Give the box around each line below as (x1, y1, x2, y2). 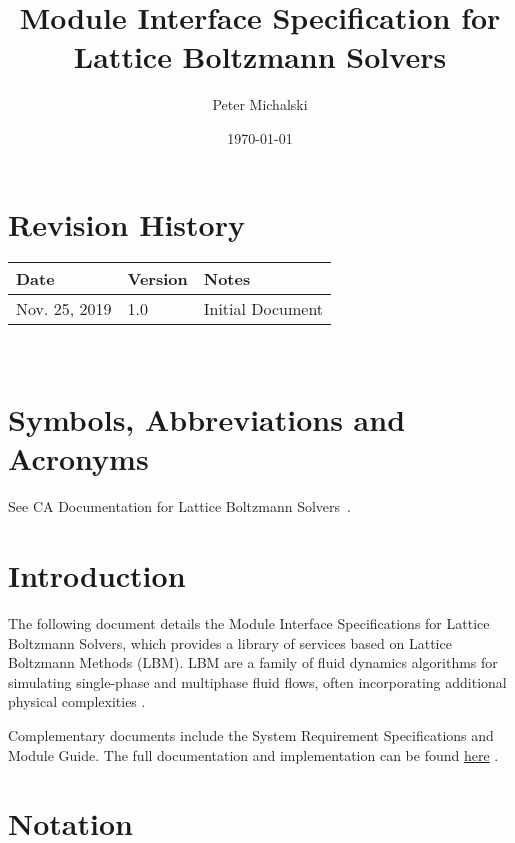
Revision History (8, 203, 245, 244)
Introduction (8, 555, 186, 596)
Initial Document (203, 297, 324, 321)
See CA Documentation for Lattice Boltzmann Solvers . (8, 496, 351, 517)
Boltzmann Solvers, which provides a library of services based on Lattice (8, 632, 452, 653)
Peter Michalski (212, 94, 308, 115)
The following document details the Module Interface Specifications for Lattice (8, 613, 490, 634)
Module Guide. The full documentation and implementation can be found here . (8, 744, 499, 765)
